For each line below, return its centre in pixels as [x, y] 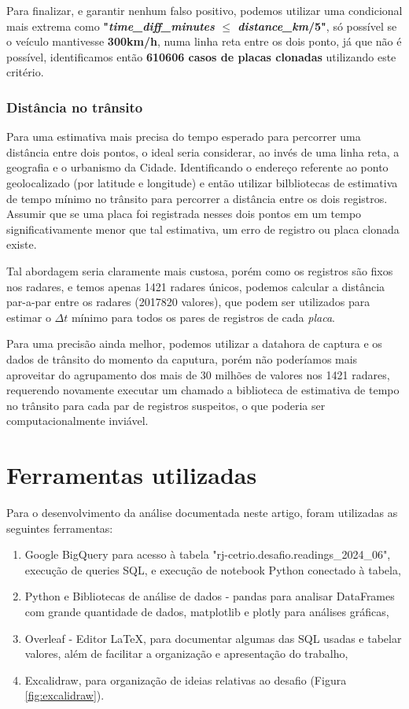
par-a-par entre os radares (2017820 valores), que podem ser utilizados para [188, 302]
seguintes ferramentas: [60, 528]
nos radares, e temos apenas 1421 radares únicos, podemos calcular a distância [196, 286]
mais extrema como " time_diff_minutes [111, 26]
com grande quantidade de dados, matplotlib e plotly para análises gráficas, [207, 611]
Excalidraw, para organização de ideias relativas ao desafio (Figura [186, 679]
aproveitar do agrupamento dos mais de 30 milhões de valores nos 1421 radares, [198, 374]
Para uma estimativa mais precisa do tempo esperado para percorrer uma [184, 137]
